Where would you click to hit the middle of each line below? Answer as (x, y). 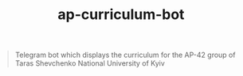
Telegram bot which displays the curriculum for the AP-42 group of (125, 55)
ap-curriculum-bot (121, 15)
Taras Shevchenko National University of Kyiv (90, 63)
